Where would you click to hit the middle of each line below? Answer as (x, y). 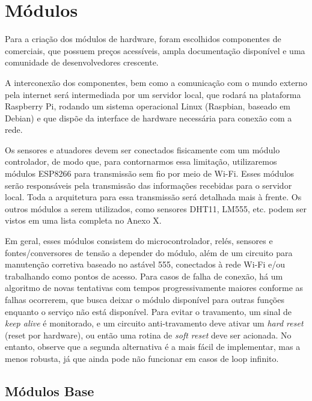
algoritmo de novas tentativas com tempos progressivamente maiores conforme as (154, 288)
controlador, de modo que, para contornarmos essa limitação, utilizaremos (141, 161)
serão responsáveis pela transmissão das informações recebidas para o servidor (148, 185)
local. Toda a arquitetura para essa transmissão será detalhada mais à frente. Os (153, 197)
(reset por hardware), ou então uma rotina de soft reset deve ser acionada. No (148, 335)
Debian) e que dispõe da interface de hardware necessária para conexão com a (148, 118)
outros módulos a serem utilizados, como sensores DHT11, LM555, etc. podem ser (156, 208)
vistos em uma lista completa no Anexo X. (83, 220)
